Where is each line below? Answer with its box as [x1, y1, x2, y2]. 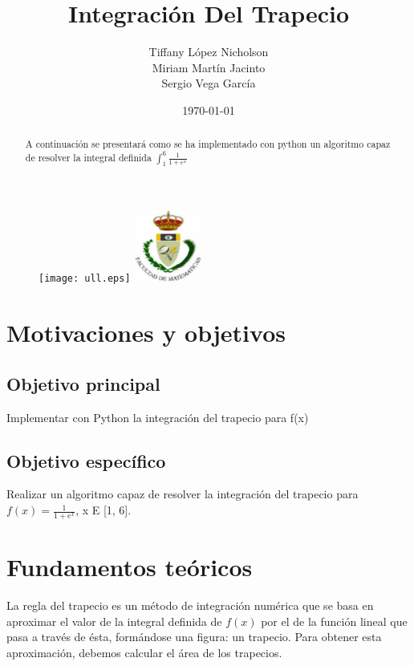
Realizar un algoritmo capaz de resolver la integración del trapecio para [6, 485, 359, 502]
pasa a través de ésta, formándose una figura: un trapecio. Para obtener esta [6, 628, 382, 645]
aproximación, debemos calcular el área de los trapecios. [6, 644, 282, 660]
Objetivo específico [6, 448, 166, 473]
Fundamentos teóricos [6, 550, 253, 583]
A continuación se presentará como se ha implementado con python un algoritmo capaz [25, 137, 391, 151]
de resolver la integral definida [25, 150, 152, 164]
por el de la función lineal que [261, 612, 408, 629]
